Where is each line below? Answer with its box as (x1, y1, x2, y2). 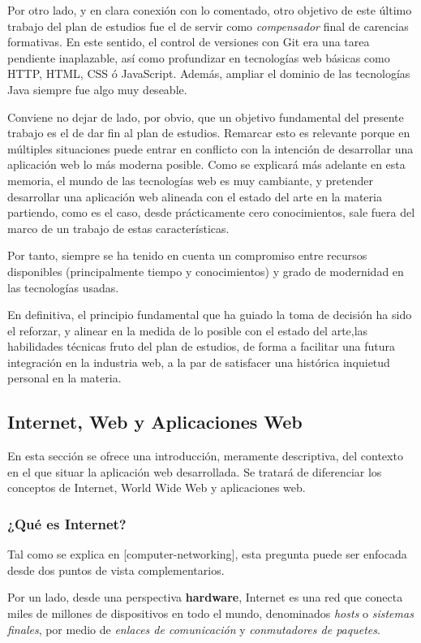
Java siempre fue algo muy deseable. (7, 80, 187, 97)
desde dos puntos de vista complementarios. (7, 561, 225, 578)
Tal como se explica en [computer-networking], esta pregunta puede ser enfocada (7, 546, 407, 563)
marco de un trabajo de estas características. (7, 219, 230, 236)
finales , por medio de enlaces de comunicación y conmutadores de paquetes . (7, 620, 380, 637)
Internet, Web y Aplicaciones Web (7, 409, 303, 434)
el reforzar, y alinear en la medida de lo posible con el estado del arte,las (7, 321, 368, 339)
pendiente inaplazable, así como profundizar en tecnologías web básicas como (7, 49, 390, 66)
